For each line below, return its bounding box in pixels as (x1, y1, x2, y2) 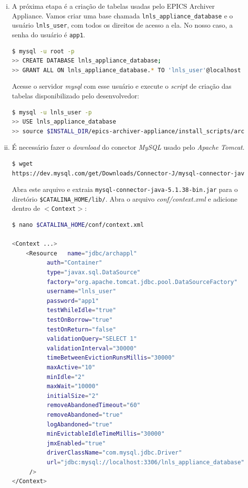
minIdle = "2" (46, 373, 85, 380)
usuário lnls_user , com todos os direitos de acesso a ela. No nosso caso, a (12, 20, 233, 30)
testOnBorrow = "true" (46, 316, 113, 323)
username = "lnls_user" (46, 288, 116, 295)
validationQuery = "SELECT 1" (46, 335, 137, 343)
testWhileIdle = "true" (46, 307, 116, 314)
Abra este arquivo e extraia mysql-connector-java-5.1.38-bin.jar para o (12, 184, 238, 194)
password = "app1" (46, 297, 99, 304)
